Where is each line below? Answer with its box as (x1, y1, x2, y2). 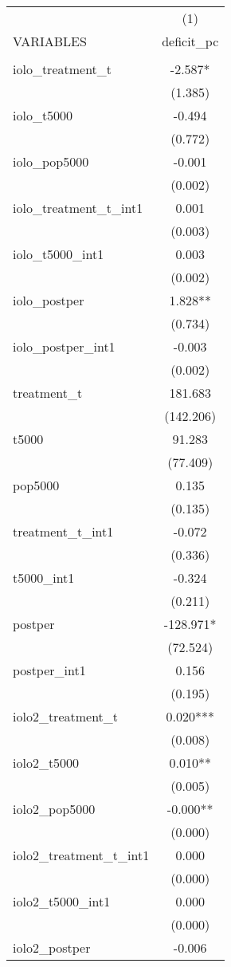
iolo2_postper (13, 938, 91, 957)
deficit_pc (162, 32, 219, 50)
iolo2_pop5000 (13, 800, 96, 818)
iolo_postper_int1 (13, 337, 115, 356)
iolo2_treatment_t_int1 (13, 846, 150, 864)
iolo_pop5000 (13, 152, 89, 171)
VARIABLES (13, 32, 87, 50)
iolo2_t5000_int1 (13, 892, 111, 910)
